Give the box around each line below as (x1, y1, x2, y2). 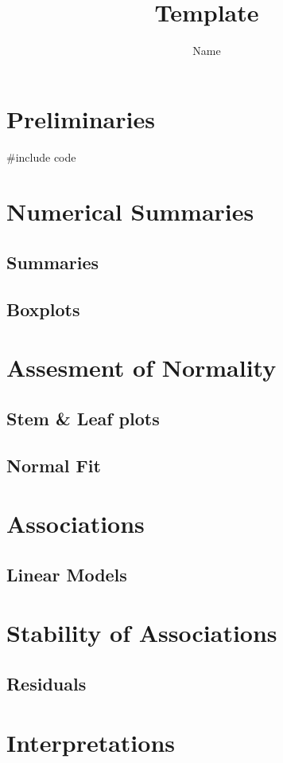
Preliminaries (6, 102, 155, 135)
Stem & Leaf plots (6, 405, 160, 430)
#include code (6, 148, 76, 165)
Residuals (6, 671, 87, 696)
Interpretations (6, 726, 175, 758)
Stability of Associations (6, 616, 277, 649)
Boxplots (6, 296, 80, 321)
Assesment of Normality (6, 351, 277, 384)
